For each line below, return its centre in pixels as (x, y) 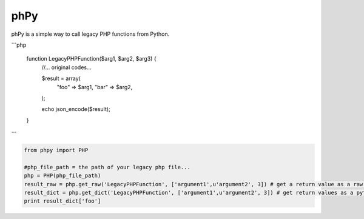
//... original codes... (66, 67)
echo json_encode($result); (76, 109)
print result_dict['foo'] (62, 201)
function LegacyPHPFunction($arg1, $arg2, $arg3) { (92, 59)
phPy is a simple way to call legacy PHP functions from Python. (90, 34)
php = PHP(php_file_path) (62, 176)
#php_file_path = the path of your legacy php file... (107, 167)
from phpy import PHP (56, 150)
